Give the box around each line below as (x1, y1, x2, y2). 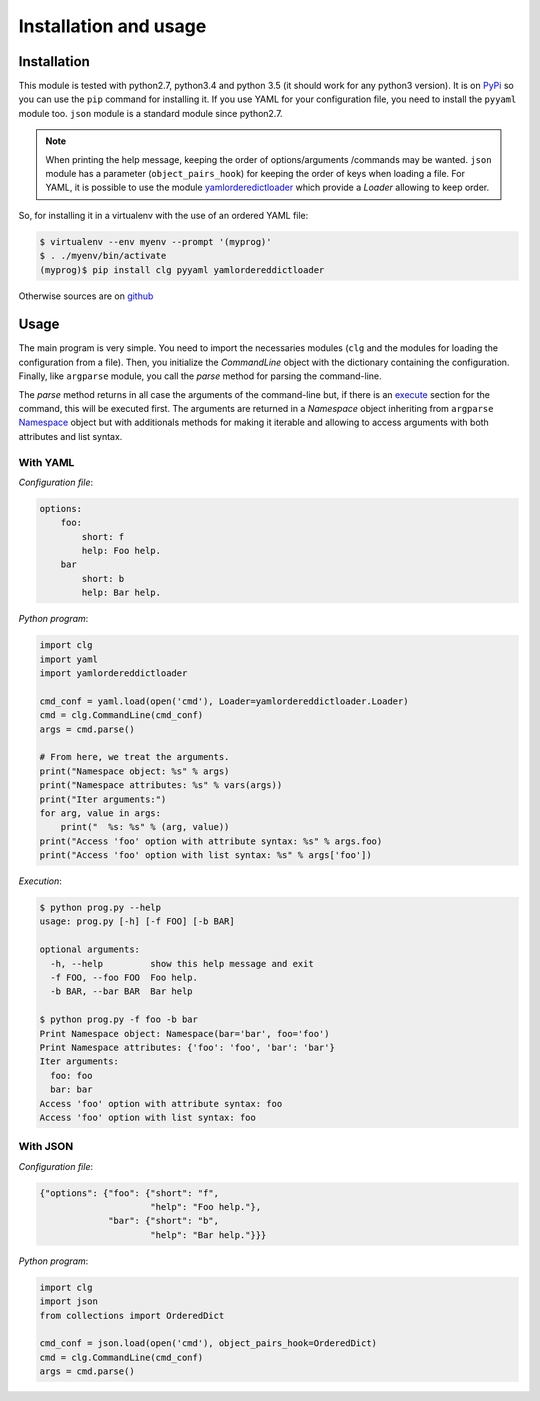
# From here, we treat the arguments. (39, 751, 230, 763)
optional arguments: (39, 944, 140, 955)
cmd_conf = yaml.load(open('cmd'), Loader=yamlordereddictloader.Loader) (39, 695, 409, 707)
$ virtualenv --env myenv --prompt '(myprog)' (39, 236, 272, 247)
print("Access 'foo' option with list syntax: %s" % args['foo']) (39, 850, 372, 861)
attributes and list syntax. (18, 430, 123, 442)
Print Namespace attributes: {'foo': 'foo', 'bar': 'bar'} (39, 1041, 335, 1053)
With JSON (18, 1140, 74, 1154)
